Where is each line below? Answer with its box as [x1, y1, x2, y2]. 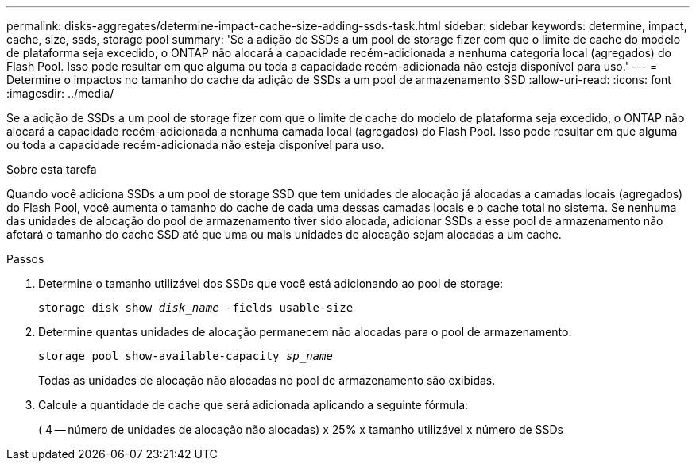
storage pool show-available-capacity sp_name [38, 350, 333, 362]
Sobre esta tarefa [6, 163, 97, 176]
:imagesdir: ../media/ [6, 86, 114, 100]
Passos [6, 252, 44, 266]
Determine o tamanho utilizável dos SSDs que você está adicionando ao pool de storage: [38, 277, 504, 290]
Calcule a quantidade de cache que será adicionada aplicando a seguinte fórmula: [38, 398, 469, 411]
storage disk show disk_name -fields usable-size [38, 301, 354, 314]
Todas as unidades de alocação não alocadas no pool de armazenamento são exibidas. [38, 373, 496, 387]
